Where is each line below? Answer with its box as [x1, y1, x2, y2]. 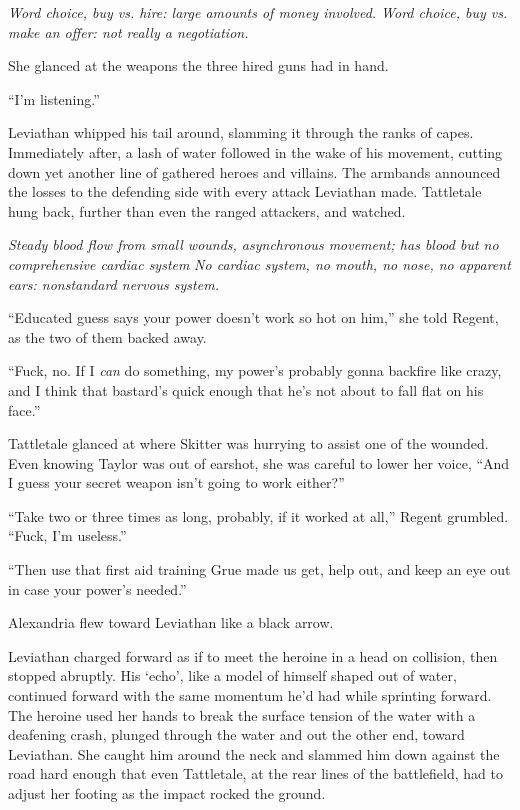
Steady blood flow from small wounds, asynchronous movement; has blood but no [8, 234, 499, 255]
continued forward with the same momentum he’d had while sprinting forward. [8, 685, 492, 706]
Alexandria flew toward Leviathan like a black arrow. [8, 612, 334, 633]
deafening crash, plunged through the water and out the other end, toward [8, 724, 465, 745]
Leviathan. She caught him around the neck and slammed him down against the [8, 743, 500, 764]
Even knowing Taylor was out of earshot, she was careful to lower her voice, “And [8, 452, 510, 473]
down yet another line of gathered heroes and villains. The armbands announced [8, 161, 501, 182]
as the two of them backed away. [8, 326, 207, 347]
